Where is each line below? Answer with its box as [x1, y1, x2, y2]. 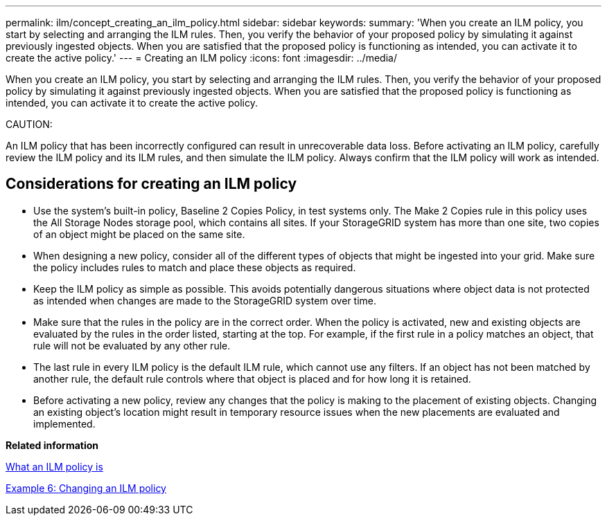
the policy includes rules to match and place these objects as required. [33, 261, 356, 273]
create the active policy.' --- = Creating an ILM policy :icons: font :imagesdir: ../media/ [6, 52, 397, 64]
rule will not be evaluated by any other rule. [33, 339, 231, 351]
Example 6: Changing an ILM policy [6, 482, 166, 494]
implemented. [33, 417, 96, 430]
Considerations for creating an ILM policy [6, 175, 297, 193]
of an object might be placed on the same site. [33, 228, 245, 240]
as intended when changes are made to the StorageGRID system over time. [33, 294, 377, 307]
